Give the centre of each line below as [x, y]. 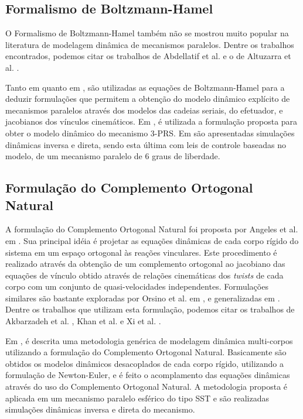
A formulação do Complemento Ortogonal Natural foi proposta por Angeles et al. [152, 229]
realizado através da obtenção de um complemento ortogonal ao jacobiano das [145, 264]
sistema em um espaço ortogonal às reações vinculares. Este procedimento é [141, 252]
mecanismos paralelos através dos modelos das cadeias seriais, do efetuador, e [144, 110]
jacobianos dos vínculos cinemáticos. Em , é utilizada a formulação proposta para [151, 121]
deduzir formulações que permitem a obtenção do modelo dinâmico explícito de [148, 99]
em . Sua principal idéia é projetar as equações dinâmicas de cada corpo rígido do [152, 240]
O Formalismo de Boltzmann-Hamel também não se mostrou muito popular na [147, 33]
